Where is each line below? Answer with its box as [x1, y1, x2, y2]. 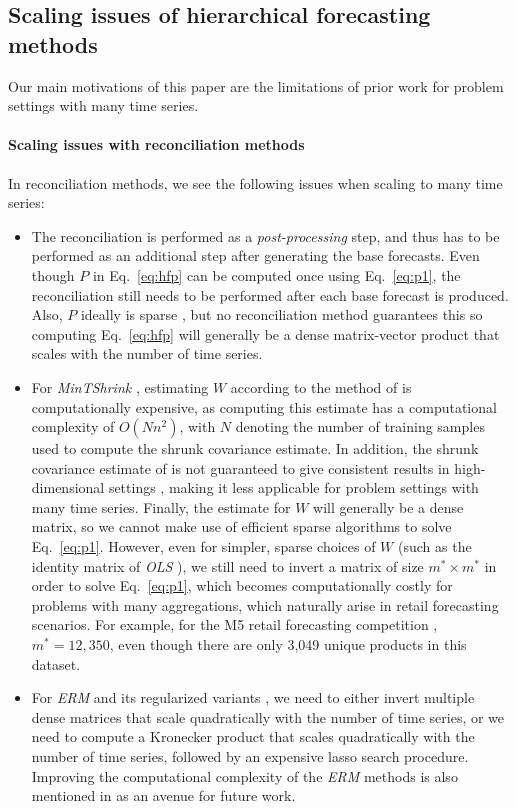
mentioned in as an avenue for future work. [31, 785, 296, 806]
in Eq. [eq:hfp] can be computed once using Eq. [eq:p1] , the [92, 264, 461, 285]
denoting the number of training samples [235, 416, 485, 437]
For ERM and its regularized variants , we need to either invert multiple [31, 687, 475, 708]
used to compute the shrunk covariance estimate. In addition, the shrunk [31, 438, 479, 459]
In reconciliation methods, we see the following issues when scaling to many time [8, 172, 503, 193]
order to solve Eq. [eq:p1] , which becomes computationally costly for [31, 575, 453, 596]
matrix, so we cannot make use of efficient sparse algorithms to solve [31, 516, 452, 537]
